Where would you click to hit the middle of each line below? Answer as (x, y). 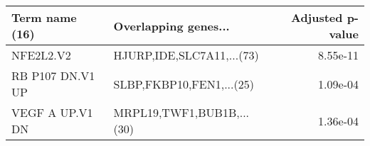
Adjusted (317, 17)
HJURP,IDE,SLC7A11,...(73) (186, 55)
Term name (44, 17)
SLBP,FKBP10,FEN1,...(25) (184, 84)
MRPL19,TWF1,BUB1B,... (181, 112)
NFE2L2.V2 (41, 55)
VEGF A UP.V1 (52, 112)
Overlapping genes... (171, 26)
